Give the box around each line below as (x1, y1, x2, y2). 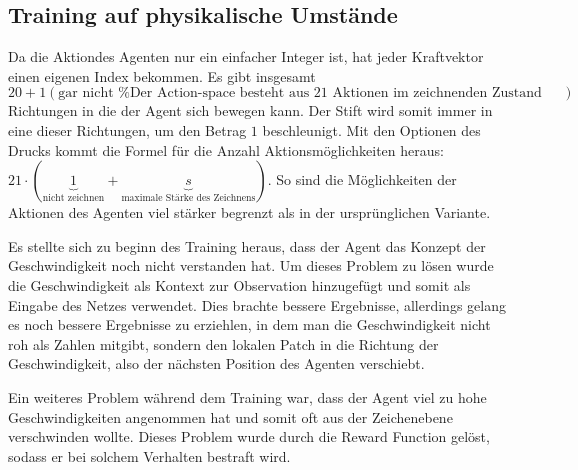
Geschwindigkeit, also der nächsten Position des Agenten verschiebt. (8, 353, 425, 374)
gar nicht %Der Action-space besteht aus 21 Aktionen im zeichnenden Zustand (58, 86, 542, 101)
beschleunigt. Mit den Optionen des (262, 119, 481, 140)
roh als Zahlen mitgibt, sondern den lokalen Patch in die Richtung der (8, 333, 439, 354)
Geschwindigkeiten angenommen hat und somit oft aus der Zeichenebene (8, 406, 453, 427)
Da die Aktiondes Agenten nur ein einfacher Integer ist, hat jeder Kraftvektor (8, 46, 484, 67)
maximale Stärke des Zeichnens (121, 193, 256, 204)
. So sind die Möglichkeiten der (267, 169, 457, 190)
